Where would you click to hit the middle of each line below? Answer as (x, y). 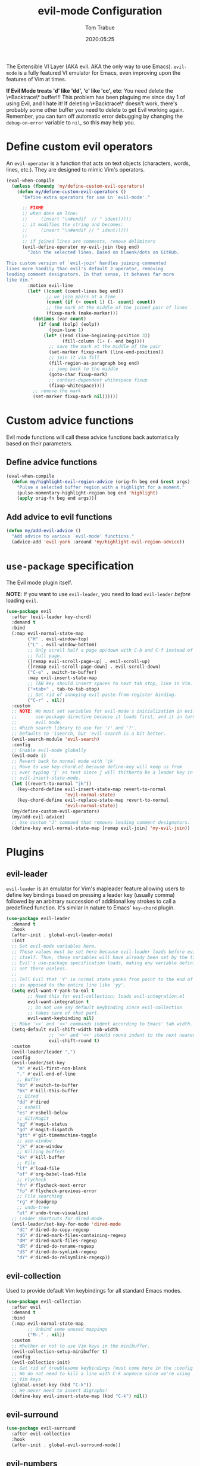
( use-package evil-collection (44, 1302)
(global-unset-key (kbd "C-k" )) (52, 1385)
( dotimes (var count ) (59, 319)
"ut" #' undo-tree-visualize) (53, 1213)
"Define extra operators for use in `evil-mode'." (86, 197)
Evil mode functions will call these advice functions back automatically (93, 437)
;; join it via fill (74, 358)
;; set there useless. (40, 969)
